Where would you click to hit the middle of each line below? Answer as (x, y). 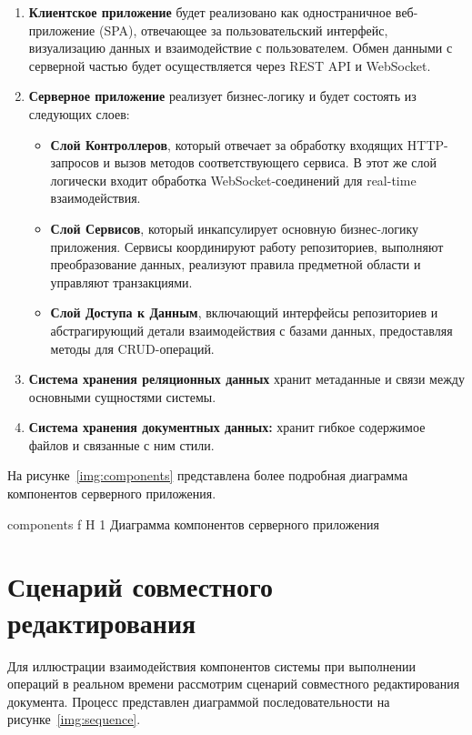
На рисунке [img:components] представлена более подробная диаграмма (208, 475)
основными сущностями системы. (122, 396)
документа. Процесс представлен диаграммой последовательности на (199, 701)
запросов (75, 162)
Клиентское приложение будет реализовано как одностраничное (210, 12)
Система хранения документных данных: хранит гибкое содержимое (227, 427)
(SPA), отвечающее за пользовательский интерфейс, (243, 30)
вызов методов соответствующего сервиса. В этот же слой (275, 162)
